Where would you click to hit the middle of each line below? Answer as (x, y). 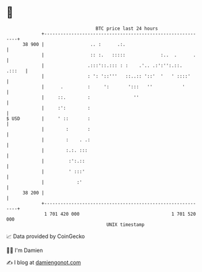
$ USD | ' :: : (48, 118)
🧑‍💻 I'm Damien (25, 250)
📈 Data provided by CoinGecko (46, 236)
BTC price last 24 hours (127, 28)
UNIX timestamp (125, 224)
